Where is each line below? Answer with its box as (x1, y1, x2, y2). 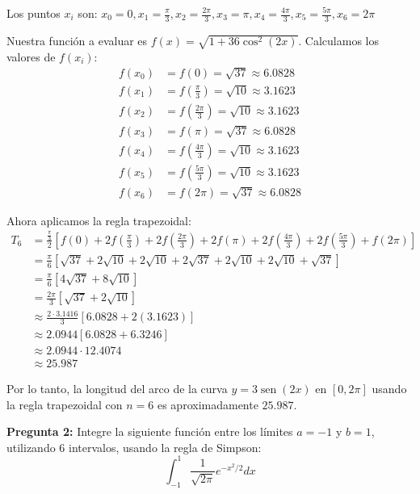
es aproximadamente (157, 396, 258, 412)
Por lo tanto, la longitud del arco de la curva (6, 379, 228, 396)
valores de (6, 48, 56, 65)
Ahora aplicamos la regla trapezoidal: (6, 211, 191, 228)
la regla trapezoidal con (6, 396, 123, 412)
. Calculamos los (298, 31, 380, 48)
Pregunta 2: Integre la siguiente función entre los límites (6, 423, 293, 440)
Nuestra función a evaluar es (6, 31, 148, 48)
